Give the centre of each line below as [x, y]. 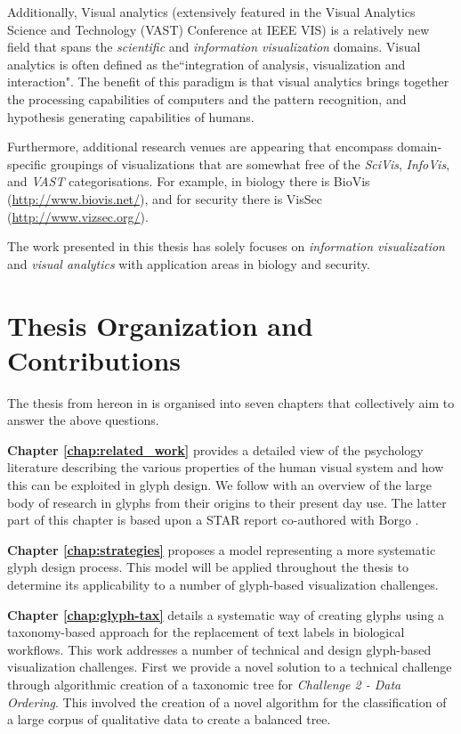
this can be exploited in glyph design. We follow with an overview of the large [220, 485]
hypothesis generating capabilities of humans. [131, 116]
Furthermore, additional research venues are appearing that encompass [200, 147]
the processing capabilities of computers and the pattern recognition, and [207, 98]
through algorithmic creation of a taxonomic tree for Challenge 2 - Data [204, 684]
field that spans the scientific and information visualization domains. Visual [214, 47]
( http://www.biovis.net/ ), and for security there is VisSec [165, 198]
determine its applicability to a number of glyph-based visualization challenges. [223, 584]
